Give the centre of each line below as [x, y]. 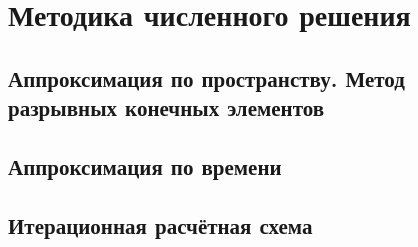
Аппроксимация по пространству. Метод [206, 77]
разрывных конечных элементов [166, 107]
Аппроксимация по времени [145, 165]
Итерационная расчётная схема [160, 224]
